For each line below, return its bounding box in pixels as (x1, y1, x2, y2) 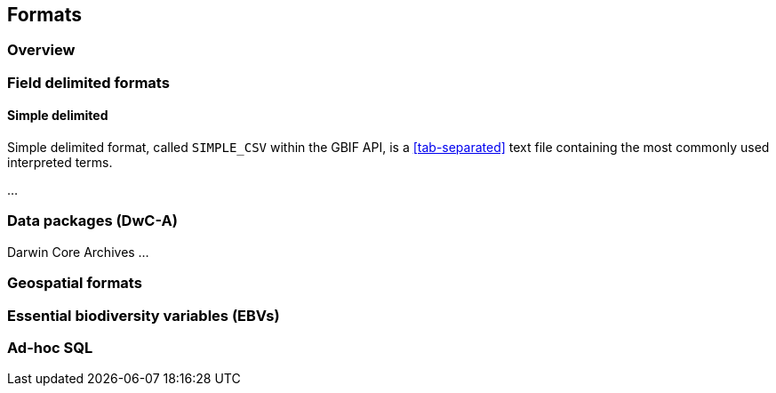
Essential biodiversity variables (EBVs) (7, 306, 280, 325)
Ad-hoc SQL (7, 338, 93, 357)
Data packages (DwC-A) (7, 212, 178, 230)
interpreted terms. (7, 155, 113, 171)
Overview (7, 41, 76, 60)
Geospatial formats (7, 274, 142, 293)
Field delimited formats (7, 73, 170, 92)
